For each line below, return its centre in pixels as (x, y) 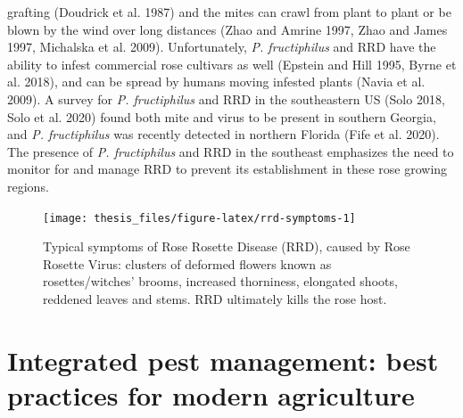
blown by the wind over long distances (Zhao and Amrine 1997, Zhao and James (227, 29)
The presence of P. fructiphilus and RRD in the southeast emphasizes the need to (231, 151)
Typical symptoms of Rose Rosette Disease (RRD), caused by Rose (227, 246)
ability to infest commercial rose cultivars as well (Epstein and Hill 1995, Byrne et (232, 64)
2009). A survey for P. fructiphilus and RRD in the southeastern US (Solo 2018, (226, 98)
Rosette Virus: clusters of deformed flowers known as (187, 263)
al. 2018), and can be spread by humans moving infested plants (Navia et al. (216, 82)
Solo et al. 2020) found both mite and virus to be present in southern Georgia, (222, 116)
